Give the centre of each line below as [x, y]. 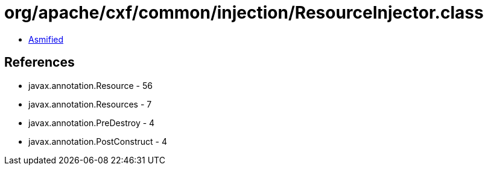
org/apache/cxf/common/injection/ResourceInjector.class [244, 13]
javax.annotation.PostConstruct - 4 [98, 141]
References [40, 62]
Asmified [46, 39]
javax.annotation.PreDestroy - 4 [92, 123]
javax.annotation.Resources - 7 [90, 104]
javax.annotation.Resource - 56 [90, 85]
